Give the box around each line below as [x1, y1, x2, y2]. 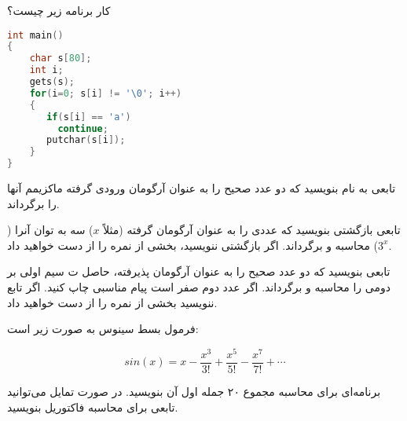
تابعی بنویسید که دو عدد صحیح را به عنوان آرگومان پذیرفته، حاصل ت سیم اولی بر [7, 263, 390, 280]
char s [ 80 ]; [29, 53, 92, 64]
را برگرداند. [7, 195, 60, 211]
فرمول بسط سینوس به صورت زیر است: [7, 320, 199, 337]
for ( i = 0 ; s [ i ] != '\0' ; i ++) [29, 87, 182, 99]
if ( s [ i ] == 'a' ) [46, 111, 131, 123]
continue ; [57, 123, 108, 134]
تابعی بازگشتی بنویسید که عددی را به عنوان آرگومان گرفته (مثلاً [103, 221, 401, 238]
